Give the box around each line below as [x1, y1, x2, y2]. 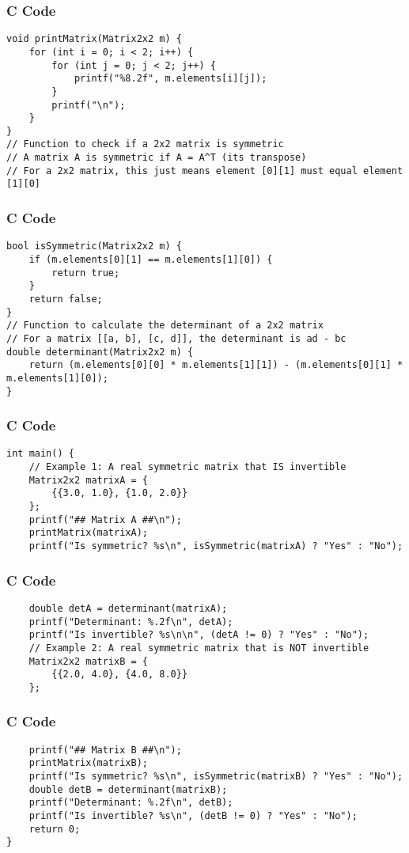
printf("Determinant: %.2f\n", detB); [28, 797, 233, 809]
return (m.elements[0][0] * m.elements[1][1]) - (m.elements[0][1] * [28, 359, 403, 371]
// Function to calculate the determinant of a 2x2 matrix [6, 320, 324, 332]
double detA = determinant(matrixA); [28, 602, 228, 614]
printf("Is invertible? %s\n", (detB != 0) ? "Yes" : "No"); [28, 809, 358, 821]
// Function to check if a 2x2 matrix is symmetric [6, 138, 284, 150]
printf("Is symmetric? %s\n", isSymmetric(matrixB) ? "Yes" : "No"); [28, 771, 403, 782]
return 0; [28, 823, 81, 835]
